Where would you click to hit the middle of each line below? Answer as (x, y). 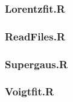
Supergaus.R (36, 64)
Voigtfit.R (30, 91)
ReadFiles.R (35, 36)
